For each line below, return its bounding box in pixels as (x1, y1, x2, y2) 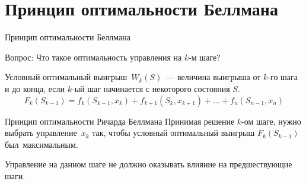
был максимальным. (5, 138, 78, 150)
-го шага (267, 71, 298, 83)
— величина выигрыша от (166, 71, 261, 83)
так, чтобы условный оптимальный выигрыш (92, 126, 255, 139)
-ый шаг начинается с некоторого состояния (72, 82, 230, 94)
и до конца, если (5, 82, 65, 94)
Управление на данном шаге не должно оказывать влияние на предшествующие (5, 158, 292, 170)
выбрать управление (5, 126, 77, 139)
